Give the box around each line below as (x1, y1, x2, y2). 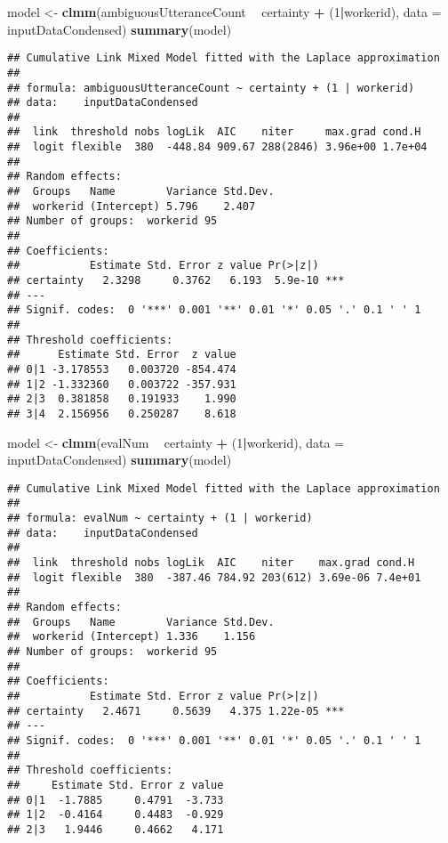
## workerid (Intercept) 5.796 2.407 (7, 199, 256, 213)
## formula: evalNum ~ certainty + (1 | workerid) (7, 512, 313, 525)
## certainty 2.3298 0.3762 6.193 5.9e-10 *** (7, 274, 345, 288)
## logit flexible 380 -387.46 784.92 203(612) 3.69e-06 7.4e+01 (7, 571, 421, 584)
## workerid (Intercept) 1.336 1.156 (7, 630, 256, 644)
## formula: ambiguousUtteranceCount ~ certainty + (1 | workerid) (7, 81, 415, 94)
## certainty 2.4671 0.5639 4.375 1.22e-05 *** (7, 704, 345, 717)
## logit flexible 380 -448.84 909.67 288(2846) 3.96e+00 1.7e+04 (7, 141, 428, 154)
